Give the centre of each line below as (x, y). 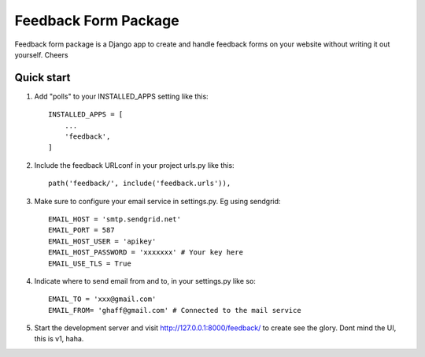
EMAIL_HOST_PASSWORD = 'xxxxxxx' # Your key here (146, 253)
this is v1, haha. (59, 339)
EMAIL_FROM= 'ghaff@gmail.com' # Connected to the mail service (175, 310)
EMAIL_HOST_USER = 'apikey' (102, 241)
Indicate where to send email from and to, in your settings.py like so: (145, 281)
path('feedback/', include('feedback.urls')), (140, 184)
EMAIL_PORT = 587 (81, 230)
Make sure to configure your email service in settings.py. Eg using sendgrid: (157, 201)
